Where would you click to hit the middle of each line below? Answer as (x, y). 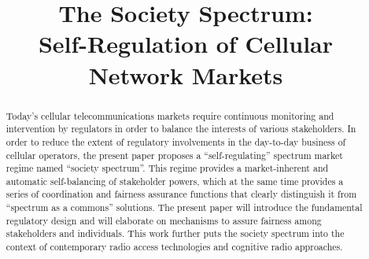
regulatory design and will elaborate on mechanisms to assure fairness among (164, 220)
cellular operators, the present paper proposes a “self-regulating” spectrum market (174, 155)
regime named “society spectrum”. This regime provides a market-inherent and (167, 168)
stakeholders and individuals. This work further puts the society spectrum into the (175, 233)
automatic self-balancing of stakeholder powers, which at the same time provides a (175, 181)
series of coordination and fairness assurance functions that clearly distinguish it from (181, 194)
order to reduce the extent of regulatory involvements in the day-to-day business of (176, 141)
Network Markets (186, 74)
